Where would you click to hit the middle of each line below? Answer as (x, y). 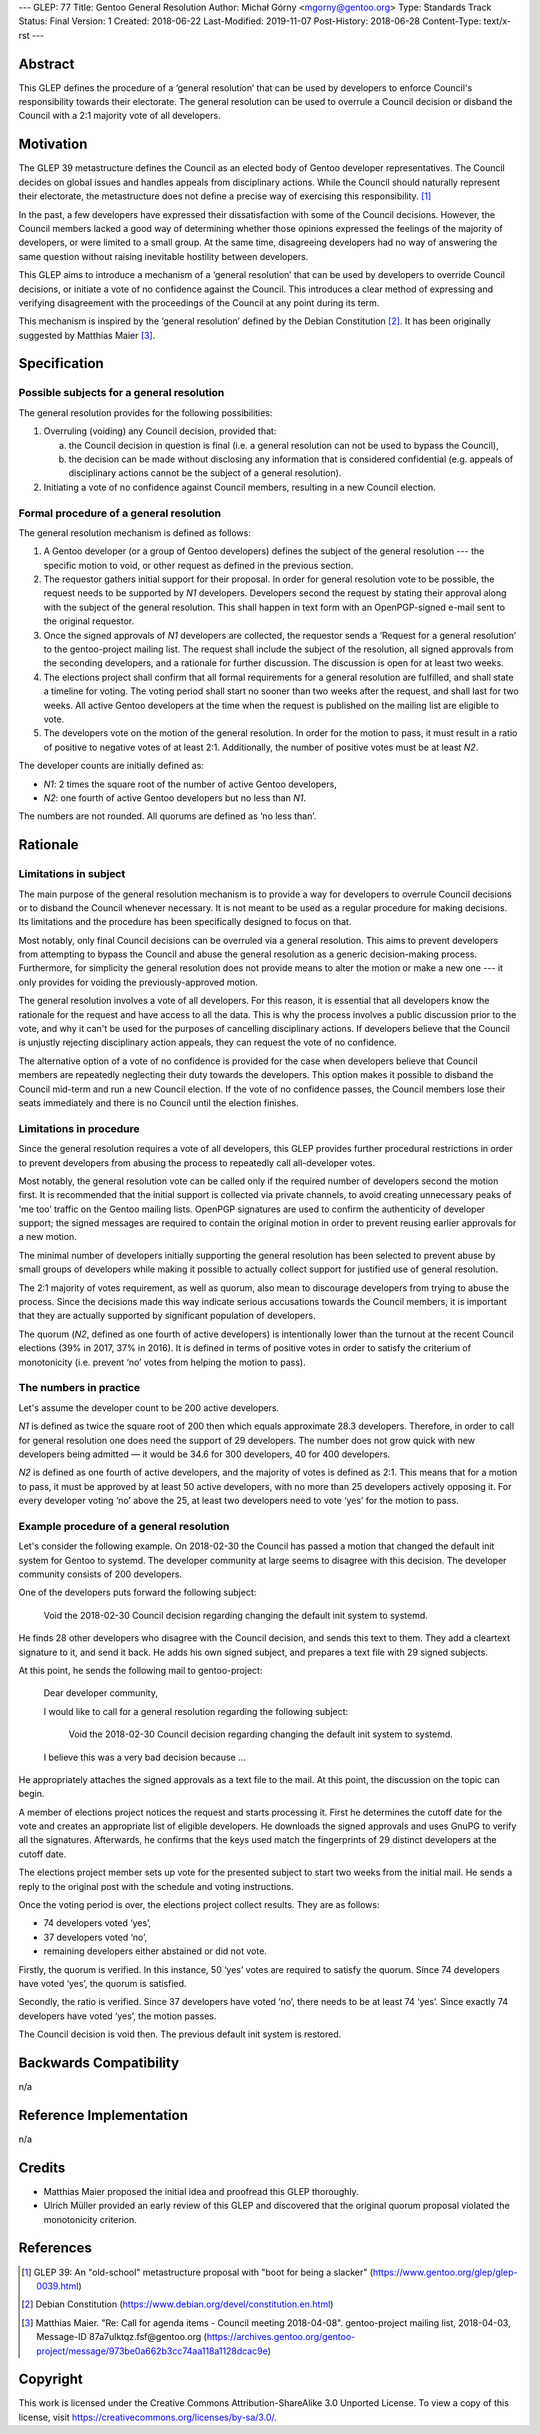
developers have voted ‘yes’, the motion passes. (117, 2016)
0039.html (57, 2286)
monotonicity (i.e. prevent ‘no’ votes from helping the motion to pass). (162, 1362)
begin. (31, 1794)
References (55, 2248)
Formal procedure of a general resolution (120, 513)
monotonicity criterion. (90, 2219)
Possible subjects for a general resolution (121, 393)
